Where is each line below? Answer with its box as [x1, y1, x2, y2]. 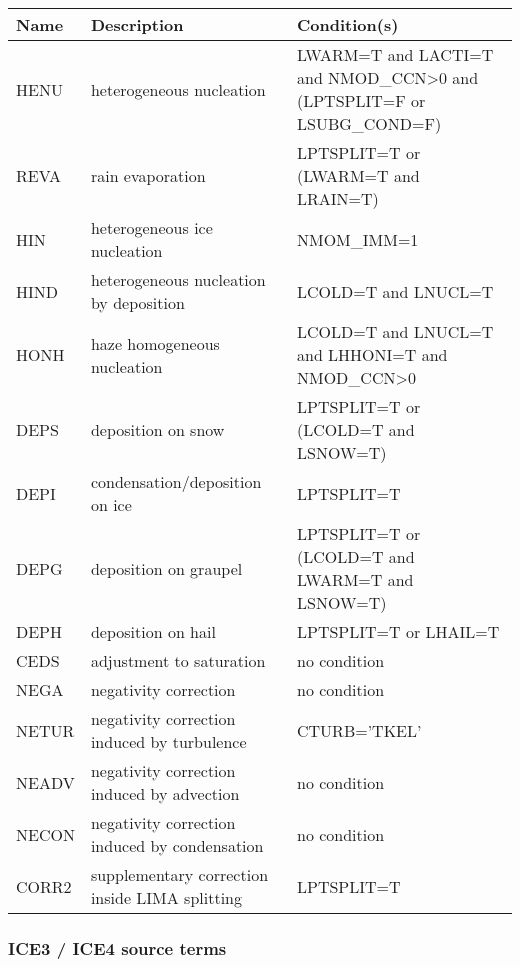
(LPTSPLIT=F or [297, 89, 426, 112]
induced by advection [90, 782, 240, 805]
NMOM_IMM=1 [297, 227, 419, 251]
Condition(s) [297, 13, 399, 36]
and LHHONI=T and [297, 343, 448, 366]
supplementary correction [90, 863, 269, 886]
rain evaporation [90, 164, 206, 187]
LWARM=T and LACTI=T [297, 43, 494, 66]
